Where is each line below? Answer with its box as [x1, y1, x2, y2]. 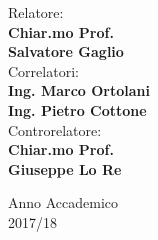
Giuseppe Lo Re [8, 158, 122, 179]
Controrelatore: [8, 119, 102, 140]
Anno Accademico [8, 192, 119, 213]
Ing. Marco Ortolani [8, 80, 150, 101]
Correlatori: [8, 60, 79, 81]
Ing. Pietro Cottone [8, 99, 147, 120]
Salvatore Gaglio [8, 41, 124, 62]
